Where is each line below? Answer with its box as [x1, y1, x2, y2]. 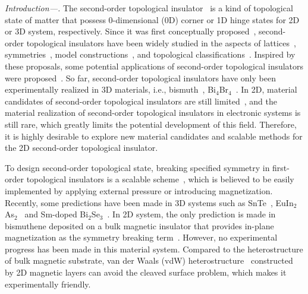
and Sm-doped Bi [24, 208, 89, 220]
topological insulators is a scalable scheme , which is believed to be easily [26, 173, 294, 185]
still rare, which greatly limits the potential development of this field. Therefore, [5, 118, 297, 130]
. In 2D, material [235, 83, 297, 96]
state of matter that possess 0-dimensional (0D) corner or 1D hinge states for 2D [5, 13, 300, 26]
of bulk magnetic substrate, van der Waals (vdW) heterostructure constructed [5, 254, 293, 267]
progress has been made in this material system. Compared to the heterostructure [5, 242, 303, 255]
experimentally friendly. [5, 277, 91, 290]
